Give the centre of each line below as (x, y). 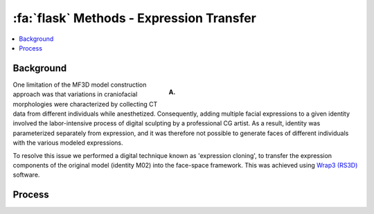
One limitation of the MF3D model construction (80, 84)
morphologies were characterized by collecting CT (85, 104)
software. (26, 175)
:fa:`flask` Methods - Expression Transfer (134, 18)
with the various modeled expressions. (68, 143)
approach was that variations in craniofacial (75, 94)
